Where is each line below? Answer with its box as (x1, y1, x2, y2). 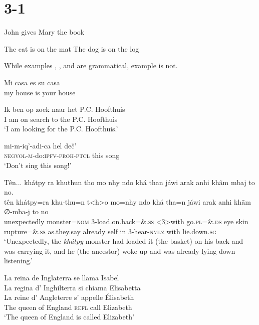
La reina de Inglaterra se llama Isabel (4, 272, 119, 282)
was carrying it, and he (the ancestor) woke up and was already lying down (4, 245, 235, 256)
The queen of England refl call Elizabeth (4, 301, 132, 312)
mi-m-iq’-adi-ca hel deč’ (4, 140, 77, 150)
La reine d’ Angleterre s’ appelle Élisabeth (4, 292, 134, 302)
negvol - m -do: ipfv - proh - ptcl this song (4, 150, 120, 160)
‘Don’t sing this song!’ (4, 160, 72, 171)
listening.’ (4, 255, 33, 266)
